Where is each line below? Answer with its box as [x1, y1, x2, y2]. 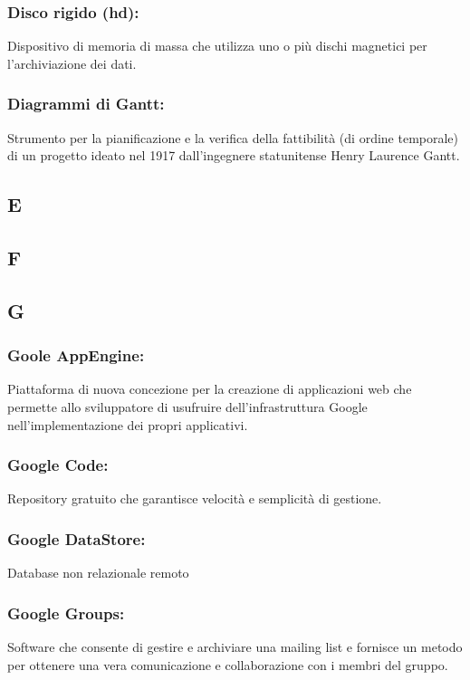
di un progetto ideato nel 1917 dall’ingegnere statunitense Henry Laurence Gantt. [7, 146, 460, 165]
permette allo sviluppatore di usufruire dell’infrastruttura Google [7, 397, 368, 416]
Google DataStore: [7, 527, 146, 550]
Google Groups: [7, 601, 125, 624]
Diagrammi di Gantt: [7, 92, 165, 115]
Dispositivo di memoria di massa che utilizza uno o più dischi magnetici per [7, 36, 427, 55]
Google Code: [7, 454, 109, 476]
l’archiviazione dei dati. [7, 53, 137, 72]
